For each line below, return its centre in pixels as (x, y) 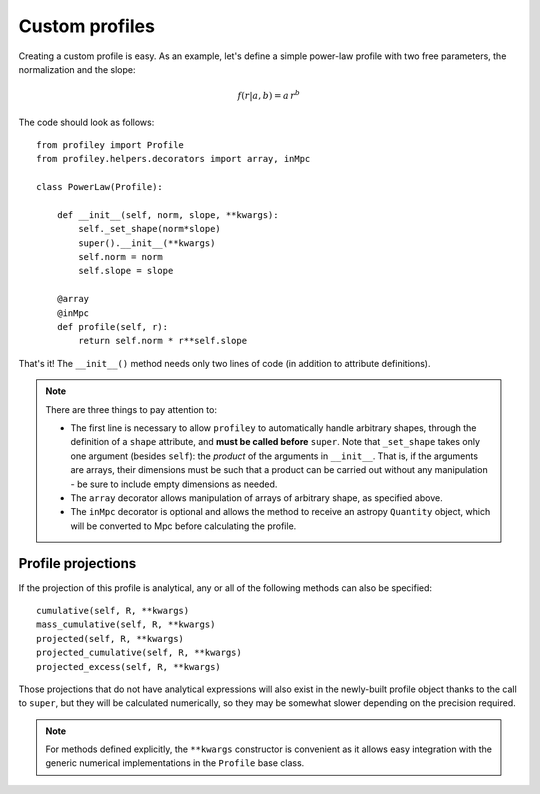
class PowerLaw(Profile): (100, 187)
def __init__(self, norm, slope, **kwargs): (167, 214)
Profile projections (77, 563)
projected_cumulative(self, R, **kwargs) (139, 653)
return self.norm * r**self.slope (163, 341)
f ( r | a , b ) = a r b (268, 95)
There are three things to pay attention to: (131, 409)
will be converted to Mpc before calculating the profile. (183, 526)
